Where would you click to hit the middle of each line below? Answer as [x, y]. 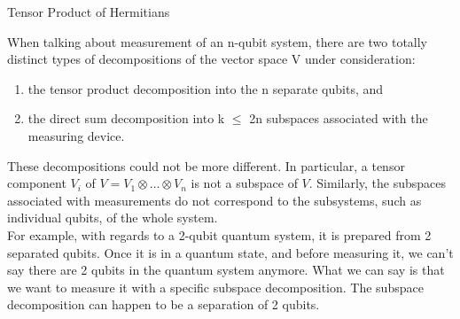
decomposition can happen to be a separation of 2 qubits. [164, 304]
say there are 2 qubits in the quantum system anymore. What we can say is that [226, 270]
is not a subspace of [244, 183]
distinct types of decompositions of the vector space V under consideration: [211, 59]
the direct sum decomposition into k [126, 118]
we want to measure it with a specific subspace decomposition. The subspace [215, 287]
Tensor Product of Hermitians [89, 12]
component [37, 183]
